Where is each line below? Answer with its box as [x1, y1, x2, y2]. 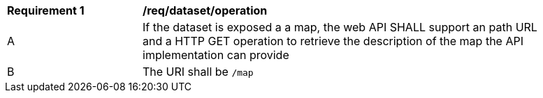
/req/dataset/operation [143, 3, 268, 17]
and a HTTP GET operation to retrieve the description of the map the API [143, 34, 523, 48]
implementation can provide [143, 48, 289, 62]
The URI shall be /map [143, 65, 254, 79]
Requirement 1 [7, 3, 85, 17]
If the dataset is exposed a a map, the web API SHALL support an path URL [143, 20, 537, 34]
